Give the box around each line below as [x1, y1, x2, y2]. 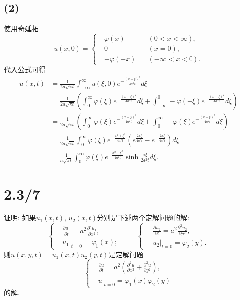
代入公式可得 [4, 64, 46, 75]
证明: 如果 [4, 213, 36, 223]
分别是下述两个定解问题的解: [97, 213, 189, 223]
